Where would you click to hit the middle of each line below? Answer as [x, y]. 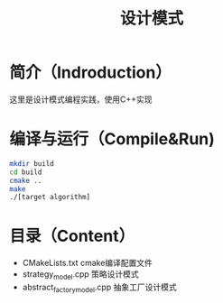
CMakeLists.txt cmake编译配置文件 [88, 263]
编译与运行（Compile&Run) [112, 139]
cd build [26, 172]
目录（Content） [72, 236]
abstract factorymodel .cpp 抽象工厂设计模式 [100, 288]
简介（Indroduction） [90, 73]
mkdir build [32, 163]
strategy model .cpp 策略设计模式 [81, 275]
